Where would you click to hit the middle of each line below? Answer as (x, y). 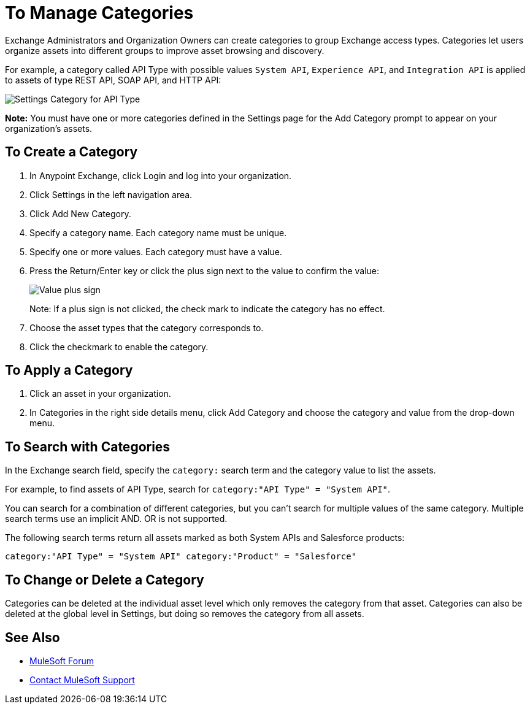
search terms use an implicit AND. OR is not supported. (116, 519)
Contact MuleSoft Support (82, 680)
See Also (33, 637)
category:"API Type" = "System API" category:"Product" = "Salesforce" (181, 557)
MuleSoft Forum (62, 661)
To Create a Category (71, 152)
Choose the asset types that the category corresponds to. (147, 328)
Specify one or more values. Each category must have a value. (156, 251)
